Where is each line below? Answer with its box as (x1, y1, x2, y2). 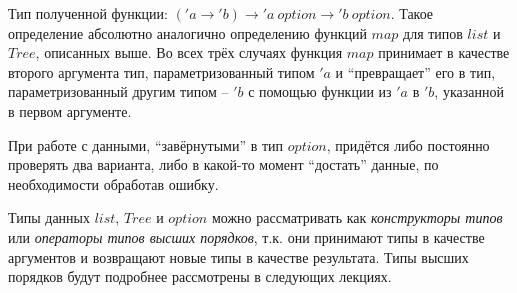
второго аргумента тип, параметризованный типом (8, 61, 315, 82)
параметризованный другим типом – (8, 81, 229, 102)
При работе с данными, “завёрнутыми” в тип (8, 134, 284, 155)
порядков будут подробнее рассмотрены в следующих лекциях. (8, 266, 392, 287)
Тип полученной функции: (8, 3, 168, 23)
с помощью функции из (248, 81, 392, 102)
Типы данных (8, 207, 90, 228)
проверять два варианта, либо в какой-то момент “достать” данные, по (8, 154, 439, 175)
